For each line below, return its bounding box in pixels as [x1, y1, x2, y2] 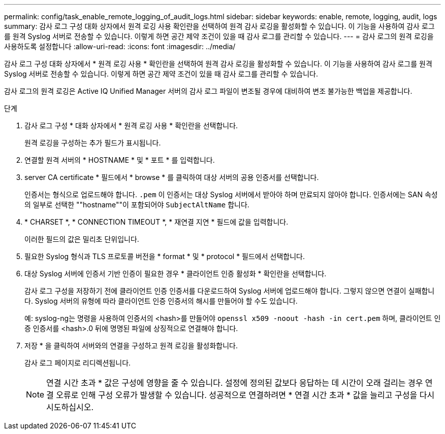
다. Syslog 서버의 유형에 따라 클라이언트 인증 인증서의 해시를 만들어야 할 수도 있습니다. [24, 297, 298, 305]
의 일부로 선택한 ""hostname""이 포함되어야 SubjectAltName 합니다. [24, 200, 249, 209]
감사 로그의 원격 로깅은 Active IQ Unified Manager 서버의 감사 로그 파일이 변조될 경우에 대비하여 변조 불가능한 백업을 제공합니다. [4, 87, 412, 95]
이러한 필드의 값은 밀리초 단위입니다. [24, 235, 139, 243]
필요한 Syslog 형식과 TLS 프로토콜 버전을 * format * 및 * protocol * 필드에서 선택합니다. [24, 252, 305, 261]
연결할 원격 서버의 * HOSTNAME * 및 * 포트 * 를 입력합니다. [24, 156, 215, 164]
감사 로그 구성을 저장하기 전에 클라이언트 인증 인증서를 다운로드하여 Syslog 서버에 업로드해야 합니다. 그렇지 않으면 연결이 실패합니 [24, 286, 435, 295]
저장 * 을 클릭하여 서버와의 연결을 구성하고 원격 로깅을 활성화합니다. [24, 341, 238, 350]
